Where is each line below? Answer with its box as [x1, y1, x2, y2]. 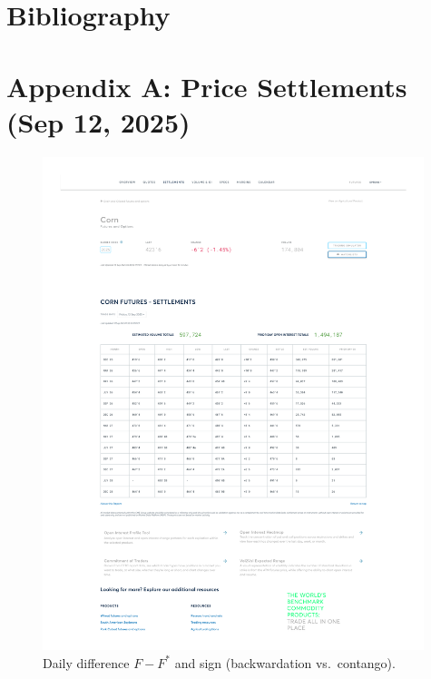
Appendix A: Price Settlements [6, 67, 407, 104]
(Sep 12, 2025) [6, 103, 191, 140]
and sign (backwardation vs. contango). [174, 653, 396, 672]
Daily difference [43, 653, 130, 672]
